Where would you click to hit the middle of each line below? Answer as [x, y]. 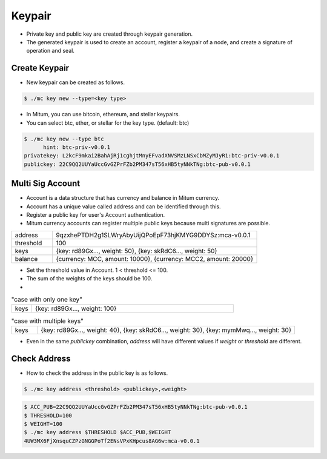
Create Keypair [40, 68]
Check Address [41, 358]
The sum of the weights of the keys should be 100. [89, 279]
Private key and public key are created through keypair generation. [110, 34]
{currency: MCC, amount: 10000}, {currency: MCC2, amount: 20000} [154, 259]
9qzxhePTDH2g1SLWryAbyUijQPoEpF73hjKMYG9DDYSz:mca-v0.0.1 [153, 235]
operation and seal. [51, 51]
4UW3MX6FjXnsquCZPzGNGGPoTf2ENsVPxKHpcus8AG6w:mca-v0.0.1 [112, 441]
